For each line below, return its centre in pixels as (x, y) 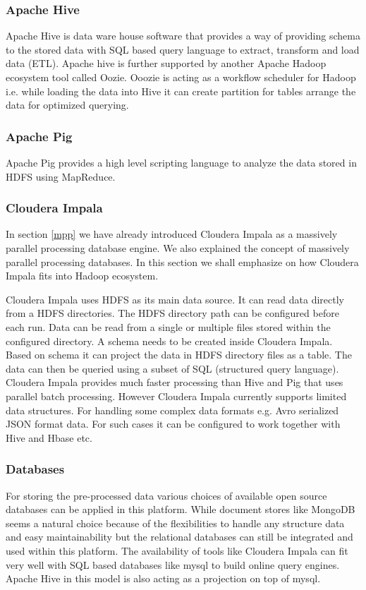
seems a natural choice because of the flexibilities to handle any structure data (175, 523)
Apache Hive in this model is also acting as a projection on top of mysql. (163, 578)
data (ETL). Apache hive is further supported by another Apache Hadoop (166, 63)
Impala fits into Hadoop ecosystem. (82, 276)
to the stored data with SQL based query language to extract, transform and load (183, 49)
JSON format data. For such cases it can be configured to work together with (173, 424)
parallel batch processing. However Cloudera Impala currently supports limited (176, 396)
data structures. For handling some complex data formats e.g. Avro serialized (172, 410)
